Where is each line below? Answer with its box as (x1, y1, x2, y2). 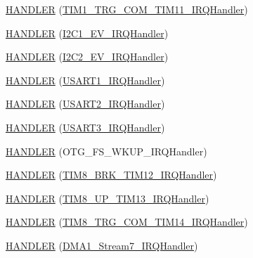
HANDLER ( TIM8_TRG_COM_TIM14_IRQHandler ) (6, 214, 248, 229)
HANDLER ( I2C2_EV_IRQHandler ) (6, 49, 169, 64)
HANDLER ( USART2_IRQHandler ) (6, 96, 165, 111)
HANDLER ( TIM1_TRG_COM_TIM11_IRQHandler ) (6, 2, 248, 16)
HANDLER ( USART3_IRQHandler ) (6, 120, 165, 134)
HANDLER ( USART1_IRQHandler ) (6, 72, 165, 87)
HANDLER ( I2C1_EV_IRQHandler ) (6, 25, 169, 40)
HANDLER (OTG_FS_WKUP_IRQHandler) (6, 143, 207, 158)
